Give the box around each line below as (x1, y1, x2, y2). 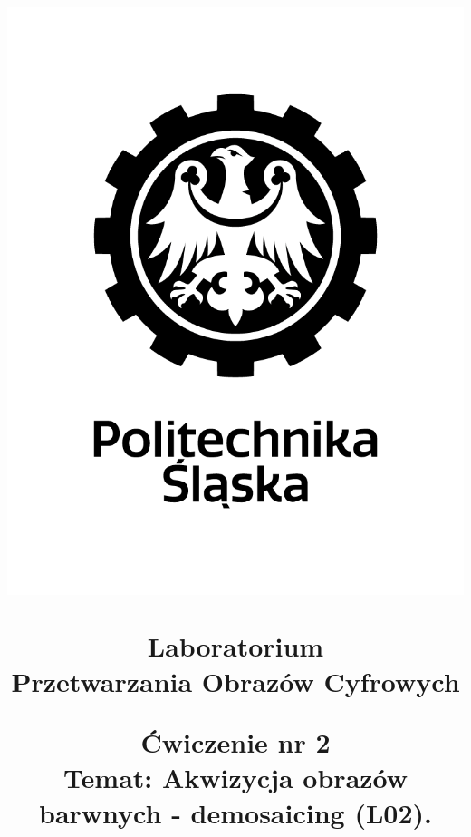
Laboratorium (147, 627, 324, 664)
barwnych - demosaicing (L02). (39, 794, 432, 832)
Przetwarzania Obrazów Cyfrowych (11, 662, 460, 699)
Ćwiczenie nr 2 (140, 724, 331, 761)
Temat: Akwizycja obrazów (62, 759, 409, 796)
